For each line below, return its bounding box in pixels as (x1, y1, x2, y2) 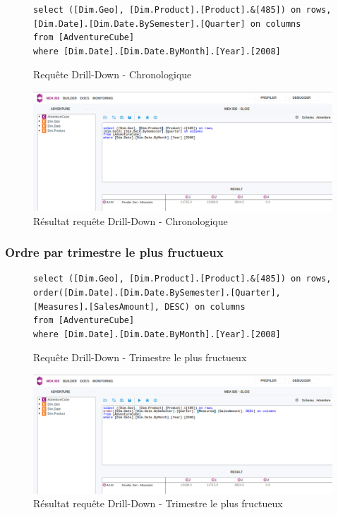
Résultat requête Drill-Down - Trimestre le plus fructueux (33, 496, 283, 511)
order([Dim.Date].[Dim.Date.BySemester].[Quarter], (33, 287, 281, 298)
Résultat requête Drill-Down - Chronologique (33, 213, 228, 228)
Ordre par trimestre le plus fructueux (5, 243, 224, 261)
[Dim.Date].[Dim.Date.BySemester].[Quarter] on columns (33, 18, 301, 29)
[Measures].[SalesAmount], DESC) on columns (33, 301, 246, 312)
